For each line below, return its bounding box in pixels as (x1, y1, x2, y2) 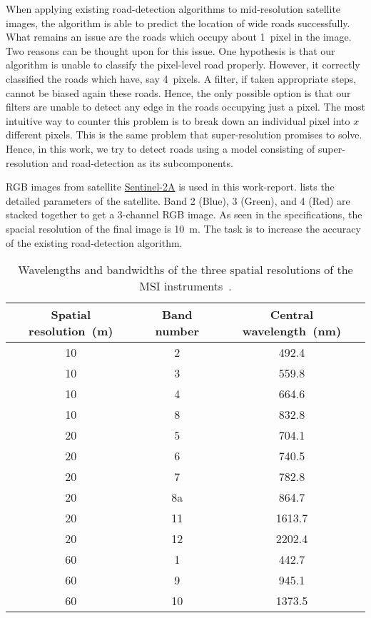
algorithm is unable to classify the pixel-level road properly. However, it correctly (6, 57, 360, 72)
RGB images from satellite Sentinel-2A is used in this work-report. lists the (6, 179, 335, 194)
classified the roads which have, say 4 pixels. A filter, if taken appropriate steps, (6, 71, 357, 86)
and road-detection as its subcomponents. (51, 155, 233, 170)
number (155, 323, 200, 340)
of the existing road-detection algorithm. (6, 235, 183, 250)
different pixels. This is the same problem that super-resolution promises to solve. (6, 127, 362, 142)
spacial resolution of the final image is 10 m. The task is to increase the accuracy (6, 221, 361, 235)
